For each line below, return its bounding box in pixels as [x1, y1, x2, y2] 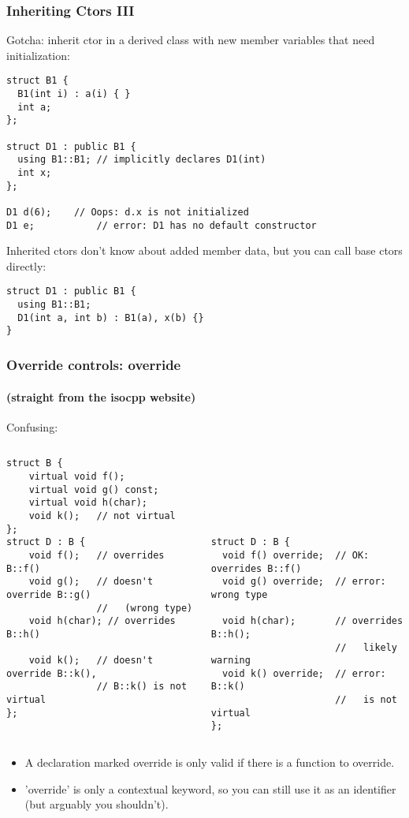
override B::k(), [6, 667, 97, 679]
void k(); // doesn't [28, 655, 154, 667]
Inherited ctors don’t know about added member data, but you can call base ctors [6, 242, 403, 259]
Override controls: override [6, 355, 181, 375]
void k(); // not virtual [28, 510, 176, 521]
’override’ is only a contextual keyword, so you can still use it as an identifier [24, 780, 396, 797]
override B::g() [6, 588, 91, 600]
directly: [6, 257, 46, 274]
